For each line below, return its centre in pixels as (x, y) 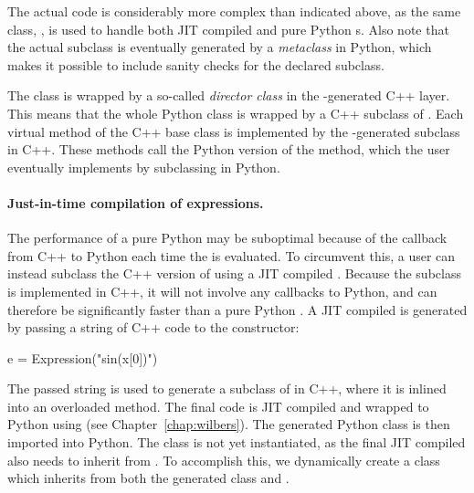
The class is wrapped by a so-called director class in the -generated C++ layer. (229, 95)
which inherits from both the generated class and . (148, 478)
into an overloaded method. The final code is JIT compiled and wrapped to (218, 406)
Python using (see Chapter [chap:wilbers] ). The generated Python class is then (229, 424)
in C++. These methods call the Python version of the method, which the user (229, 149)
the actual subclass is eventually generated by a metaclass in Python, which (220, 47)
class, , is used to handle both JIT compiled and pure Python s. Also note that (228, 29)
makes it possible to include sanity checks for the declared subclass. (196, 64)
